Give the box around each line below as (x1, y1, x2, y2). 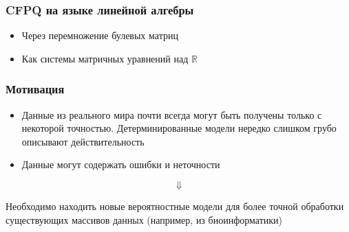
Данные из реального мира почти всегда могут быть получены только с (21, 107, 322, 121)
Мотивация (6, 80, 65, 97)
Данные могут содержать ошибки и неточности (21, 157, 220, 172)
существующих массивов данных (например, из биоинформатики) (6, 212, 282, 227)
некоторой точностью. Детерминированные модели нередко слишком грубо (21, 121, 337, 135)
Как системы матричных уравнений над (21, 51, 189, 65)
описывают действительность (21, 134, 145, 148)
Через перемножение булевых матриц (21, 28, 178, 43)
